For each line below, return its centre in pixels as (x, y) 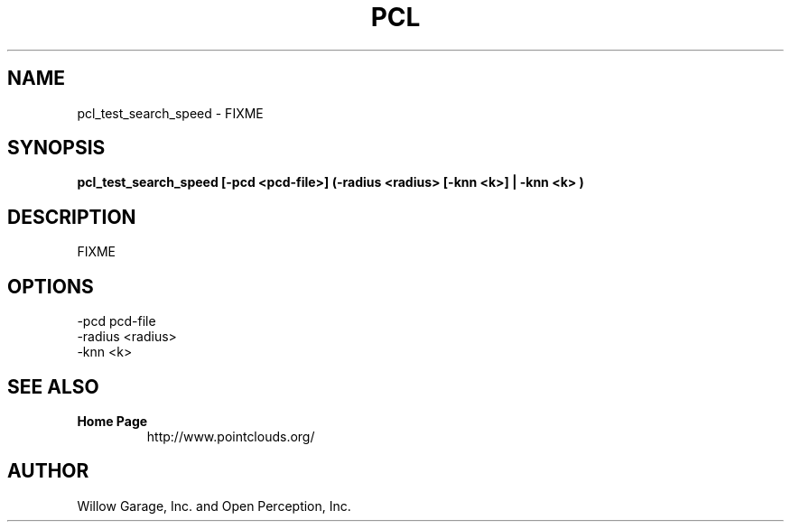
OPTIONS (51, 286)
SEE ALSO (53, 386)
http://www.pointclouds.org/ (231, 436)
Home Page (112, 421)
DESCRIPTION (72, 217)
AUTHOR (48, 471)
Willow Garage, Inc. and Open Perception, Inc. (214, 506)
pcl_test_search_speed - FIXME (170, 113)
